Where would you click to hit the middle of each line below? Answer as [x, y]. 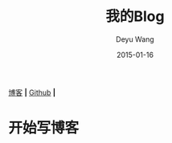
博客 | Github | [32, 92]
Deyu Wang [135, 39]
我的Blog [135, 16]
